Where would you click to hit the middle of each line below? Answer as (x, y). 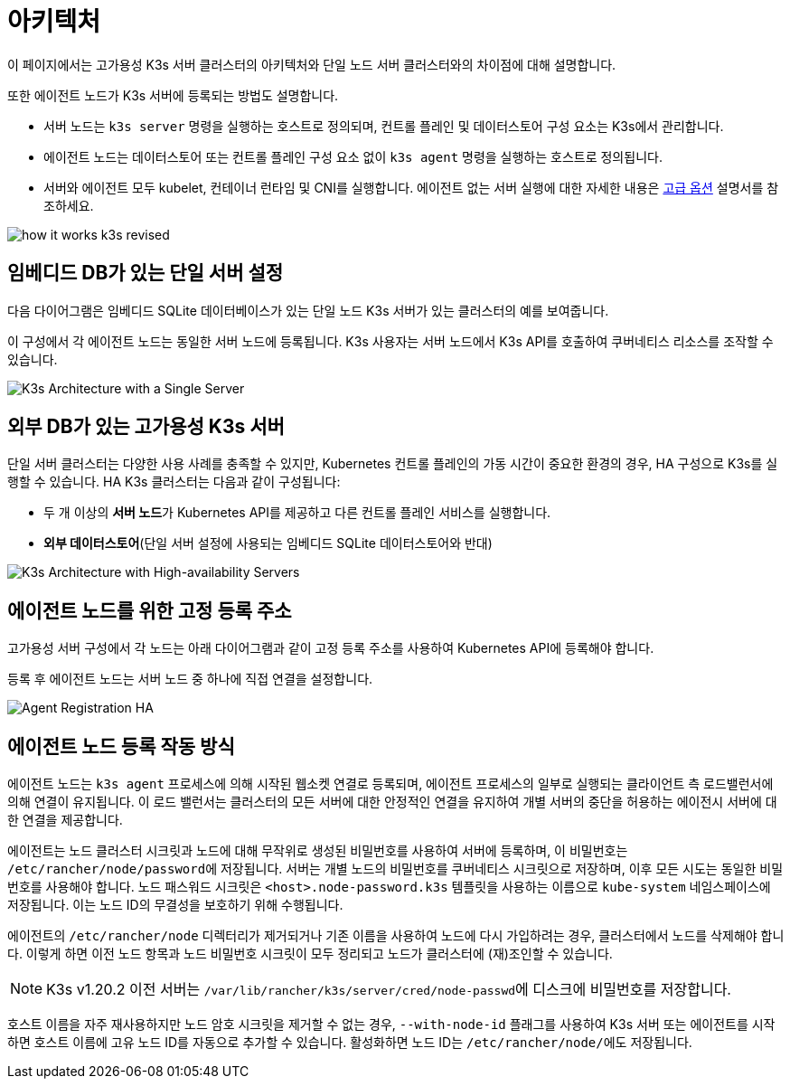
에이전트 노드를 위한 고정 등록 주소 (150, 610)
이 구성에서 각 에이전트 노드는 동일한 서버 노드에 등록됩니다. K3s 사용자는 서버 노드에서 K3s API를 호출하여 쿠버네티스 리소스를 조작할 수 (390, 341)
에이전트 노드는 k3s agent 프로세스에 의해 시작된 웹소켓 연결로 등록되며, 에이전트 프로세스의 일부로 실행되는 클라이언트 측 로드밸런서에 (390, 784)
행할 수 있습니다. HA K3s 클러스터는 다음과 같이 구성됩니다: (174, 482)
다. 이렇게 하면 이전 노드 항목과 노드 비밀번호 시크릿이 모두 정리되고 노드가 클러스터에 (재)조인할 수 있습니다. (310, 954)
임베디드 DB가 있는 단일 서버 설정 (146, 273)
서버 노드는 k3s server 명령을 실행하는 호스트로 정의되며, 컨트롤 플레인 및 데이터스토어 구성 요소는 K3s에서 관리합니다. (384, 126)
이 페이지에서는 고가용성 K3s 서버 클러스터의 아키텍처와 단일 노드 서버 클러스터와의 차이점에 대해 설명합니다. (312, 64)
